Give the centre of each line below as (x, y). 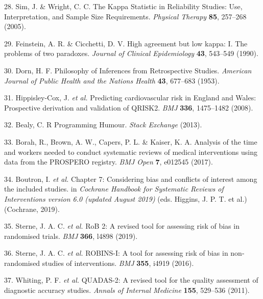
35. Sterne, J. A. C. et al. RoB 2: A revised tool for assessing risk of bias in (122, 226)
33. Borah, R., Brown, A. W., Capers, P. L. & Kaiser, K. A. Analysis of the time (131, 141)
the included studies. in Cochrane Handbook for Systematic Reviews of (114, 189)
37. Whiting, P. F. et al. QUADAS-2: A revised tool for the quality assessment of (131, 280)
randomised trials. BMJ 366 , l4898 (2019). (71, 236)
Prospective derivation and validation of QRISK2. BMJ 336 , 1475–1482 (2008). (129, 107)
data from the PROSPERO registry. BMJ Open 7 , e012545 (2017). (109, 162)
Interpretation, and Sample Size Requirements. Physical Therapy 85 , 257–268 (125, 16)
